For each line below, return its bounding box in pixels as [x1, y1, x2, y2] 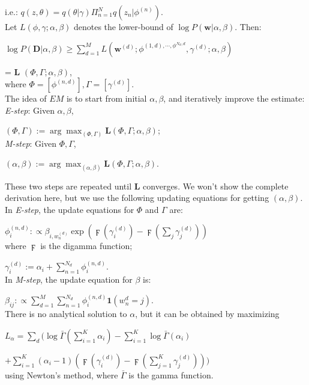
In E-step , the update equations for [5, 203, 134, 215]
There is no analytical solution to [5, 307, 127, 320]
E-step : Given [5, 103, 55, 116]
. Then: [235, 20, 262, 32]
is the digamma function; [40, 239, 133, 252]
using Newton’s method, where [5, 368, 118, 381]
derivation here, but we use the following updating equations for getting [5, 191, 269, 204]
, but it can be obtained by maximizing [135, 307, 280, 320]
